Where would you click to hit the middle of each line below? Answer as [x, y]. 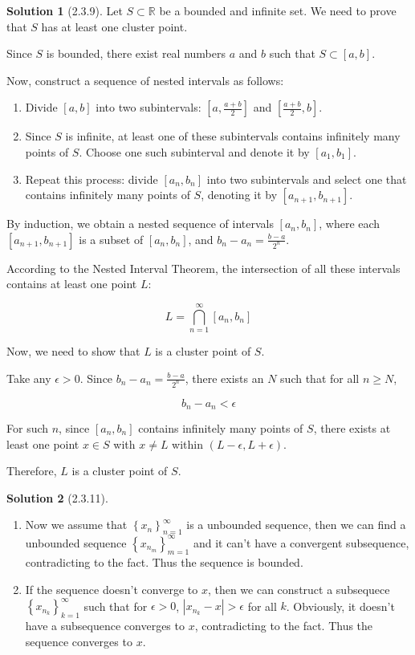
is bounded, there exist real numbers [136, 53]
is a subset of [111, 239]
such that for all [320, 378]
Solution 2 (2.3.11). [57, 497]
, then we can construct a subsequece [299, 590]
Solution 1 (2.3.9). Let [65, 10]
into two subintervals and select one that [307, 179]
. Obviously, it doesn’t [340, 606]
